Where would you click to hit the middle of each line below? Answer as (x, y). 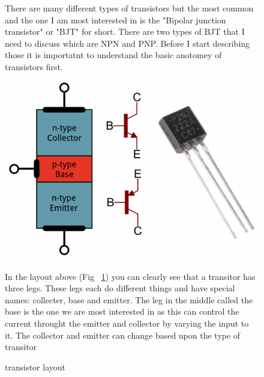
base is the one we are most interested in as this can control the (122, 311)
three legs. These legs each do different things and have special (120, 288)
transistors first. (34, 66)
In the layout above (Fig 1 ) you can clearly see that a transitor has (130, 276)
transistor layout (35, 367)
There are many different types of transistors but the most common (129, 8)
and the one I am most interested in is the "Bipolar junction (115, 19)
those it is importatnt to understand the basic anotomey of (113, 55)
